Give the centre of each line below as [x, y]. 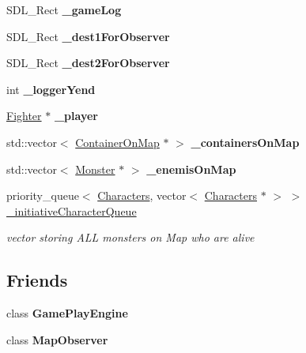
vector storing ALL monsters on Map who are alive [130, 237]
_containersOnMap [245, 142]
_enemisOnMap [191, 169]
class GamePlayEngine [67, 313]
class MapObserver [57, 339]
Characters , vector [142, 195]
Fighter [24, 116]
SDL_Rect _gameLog [64, 9]
